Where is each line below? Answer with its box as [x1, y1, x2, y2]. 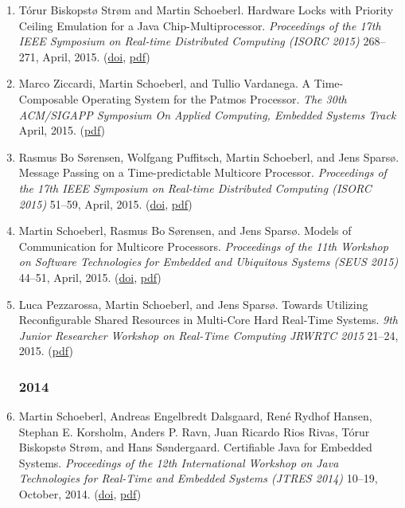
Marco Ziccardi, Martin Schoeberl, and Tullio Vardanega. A [18, 75, 310, 92]
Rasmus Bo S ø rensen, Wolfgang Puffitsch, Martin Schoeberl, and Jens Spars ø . [18, 148, 399, 165]
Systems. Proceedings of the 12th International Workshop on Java [18, 454, 339, 471]
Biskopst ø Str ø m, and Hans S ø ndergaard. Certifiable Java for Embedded [18, 439, 372, 455]
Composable [18, 90, 79, 107]
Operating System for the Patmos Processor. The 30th [81, 90, 347, 107]
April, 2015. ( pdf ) [18, 122, 106, 139]
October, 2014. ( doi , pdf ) [18, 486, 142, 502]
